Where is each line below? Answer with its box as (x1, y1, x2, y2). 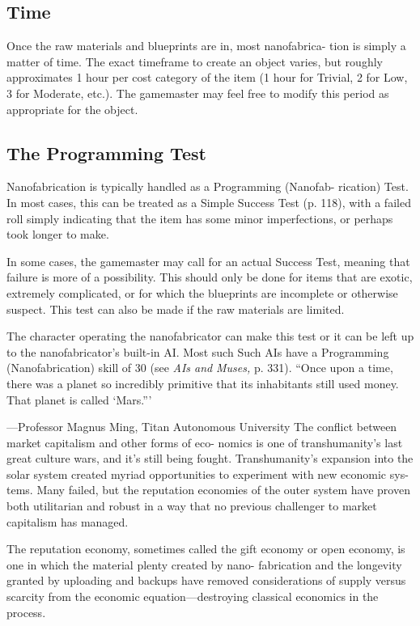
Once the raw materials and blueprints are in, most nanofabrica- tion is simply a (6, 37, 406, 54)
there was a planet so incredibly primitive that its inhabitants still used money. (6, 374, 399, 391)
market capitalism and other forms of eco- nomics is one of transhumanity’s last (6, 434, 403, 450)
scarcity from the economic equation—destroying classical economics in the (6, 588, 379, 605)
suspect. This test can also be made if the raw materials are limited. (6, 300, 345, 317)
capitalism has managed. (6, 513, 129, 530)
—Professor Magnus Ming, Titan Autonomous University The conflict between (6, 418, 397, 435)
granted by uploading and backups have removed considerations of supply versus (6, 572, 406, 589)
